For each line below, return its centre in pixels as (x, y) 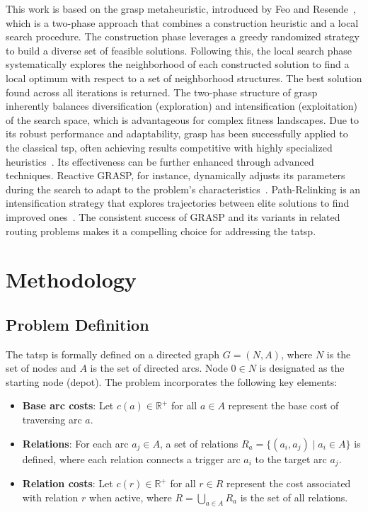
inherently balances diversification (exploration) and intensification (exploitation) (182, 106)
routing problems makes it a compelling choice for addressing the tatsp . (161, 231)
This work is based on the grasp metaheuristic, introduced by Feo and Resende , (181, 8)
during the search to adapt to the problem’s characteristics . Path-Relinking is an (183, 189)
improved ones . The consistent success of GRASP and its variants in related (173, 216)
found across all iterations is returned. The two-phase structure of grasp (162, 92)
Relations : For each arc (75, 443)
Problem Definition (77, 324)
